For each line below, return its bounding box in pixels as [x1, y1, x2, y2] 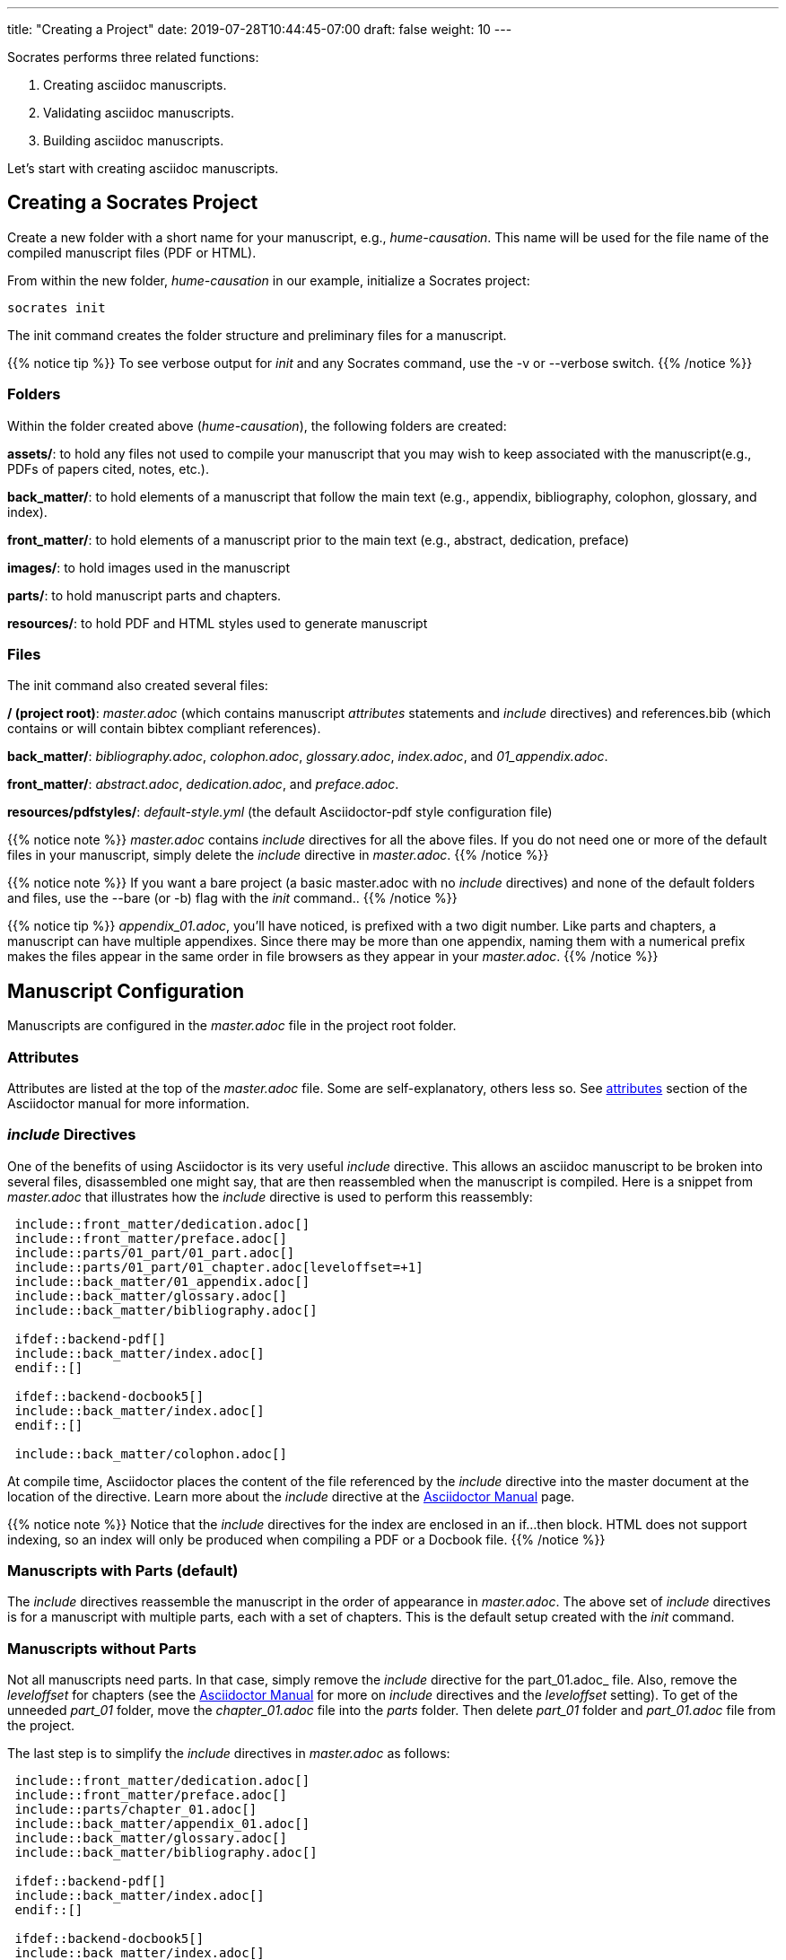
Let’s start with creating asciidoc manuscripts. [7, 161, 279, 176]
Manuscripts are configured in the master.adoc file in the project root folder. [7, 1018, 457, 1034]
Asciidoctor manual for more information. [7, 1095, 249, 1111]
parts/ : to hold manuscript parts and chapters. [7, 587, 282, 603]
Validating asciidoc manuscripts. [43, 105, 235, 120]
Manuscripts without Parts [7, 1639, 196, 1658]
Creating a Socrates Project [7, 191, 258, 214]
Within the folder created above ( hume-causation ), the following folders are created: [7, 417, 507, 433]
